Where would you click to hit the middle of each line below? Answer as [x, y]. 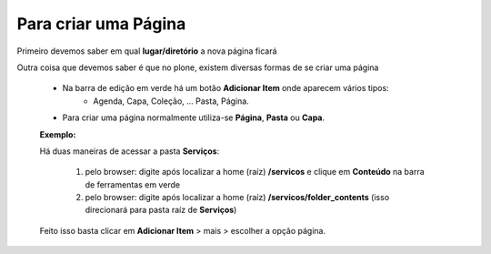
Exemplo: [58, 134]
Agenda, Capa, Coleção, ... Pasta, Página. [171, 101]
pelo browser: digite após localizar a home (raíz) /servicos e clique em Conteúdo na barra [255, 172]
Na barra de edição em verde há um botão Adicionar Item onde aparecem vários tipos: [226, 88]
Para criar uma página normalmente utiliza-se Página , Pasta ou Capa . [194, 117]
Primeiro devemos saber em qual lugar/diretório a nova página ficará [147, 51]
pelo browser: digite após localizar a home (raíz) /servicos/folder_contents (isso [237, 198]
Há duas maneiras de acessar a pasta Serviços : [130, 151]
